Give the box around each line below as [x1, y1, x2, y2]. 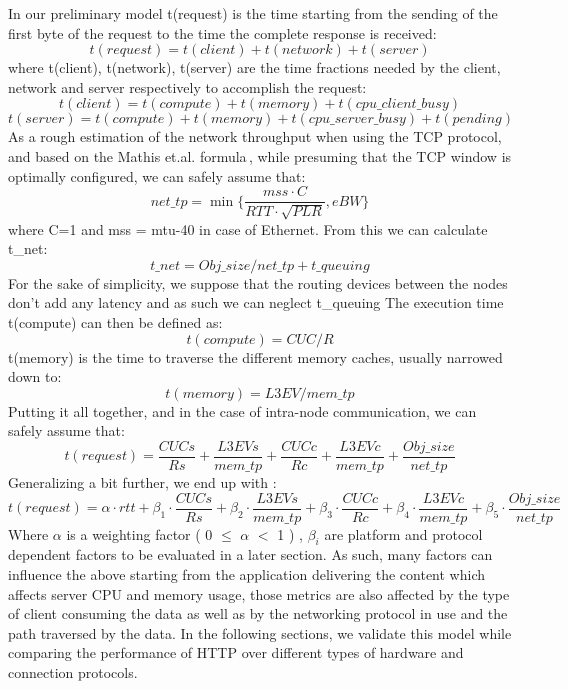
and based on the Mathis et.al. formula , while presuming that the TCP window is [8, 145, 512, 166]
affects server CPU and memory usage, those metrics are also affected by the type [8, 583, 510, 604]
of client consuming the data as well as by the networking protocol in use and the [8, 603, 508, 624]
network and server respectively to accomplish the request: [8, 76, 367, 97]
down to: [8, 366, 62, 387]
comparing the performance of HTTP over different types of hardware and [8, 642, 464, 663]
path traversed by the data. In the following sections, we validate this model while [8, 622, 512, 643]
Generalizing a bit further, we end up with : [8, 472, 277, 493]
